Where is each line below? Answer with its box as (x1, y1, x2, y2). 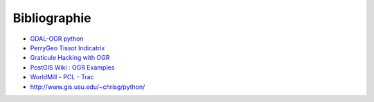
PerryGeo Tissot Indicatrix (30, 43, 105, 52)
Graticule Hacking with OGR (30, 54, 110, 62)
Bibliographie (12, 10, 91, 25)
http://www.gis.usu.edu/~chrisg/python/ (30, 83, 145, 91)
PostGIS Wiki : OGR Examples (30, 63, 115, 72)
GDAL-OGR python (30, 34, 84, 43)
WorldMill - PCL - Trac (30, 73, 94, 81)
